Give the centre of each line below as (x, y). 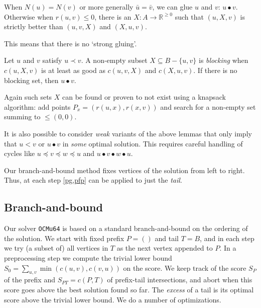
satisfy (52, 60)
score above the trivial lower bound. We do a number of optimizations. (113, 299)
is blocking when (224, 60)
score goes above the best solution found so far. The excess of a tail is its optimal (129, 289)
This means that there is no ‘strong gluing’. (71, 43)
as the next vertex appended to (165, 248)
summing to (22, 117)
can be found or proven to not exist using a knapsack (144, 97)
